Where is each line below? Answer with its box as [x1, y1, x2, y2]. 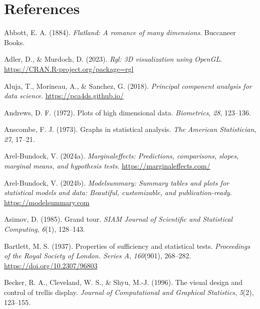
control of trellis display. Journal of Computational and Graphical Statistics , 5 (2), [4, 287, 254, 297]
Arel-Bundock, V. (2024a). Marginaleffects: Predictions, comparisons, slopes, [4, 150, 239, 161]
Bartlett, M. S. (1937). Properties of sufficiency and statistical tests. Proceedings [4, 240, 250, 251]
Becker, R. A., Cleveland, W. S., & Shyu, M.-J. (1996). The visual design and [4, 277, 243, 287]
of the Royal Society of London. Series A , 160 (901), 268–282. [4, 250, 191, 261]
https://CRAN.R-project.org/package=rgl [4, 63, 134, 74]
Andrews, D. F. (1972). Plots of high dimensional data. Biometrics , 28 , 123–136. [4, 107, 251, 117]
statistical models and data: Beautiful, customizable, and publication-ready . [4, 187, 232, 198]
